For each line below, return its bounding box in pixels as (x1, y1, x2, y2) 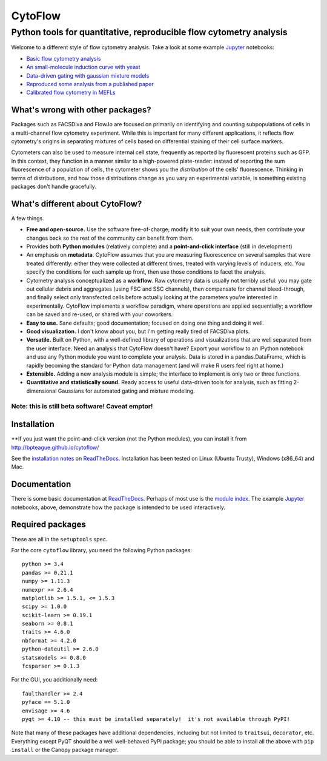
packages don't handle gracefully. (11, 183, 97, 190)
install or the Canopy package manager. (11, 746, 119, 754)
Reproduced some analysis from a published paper (26, 80, 154, 87)
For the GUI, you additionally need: (11, 676, 98, 683)
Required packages (11, 519, 86, 530)
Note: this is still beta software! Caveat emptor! (11, 402, 153, 411)
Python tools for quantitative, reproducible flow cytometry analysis (11, 27, 288, 38)
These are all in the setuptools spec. (11, 535, 108, 543)
